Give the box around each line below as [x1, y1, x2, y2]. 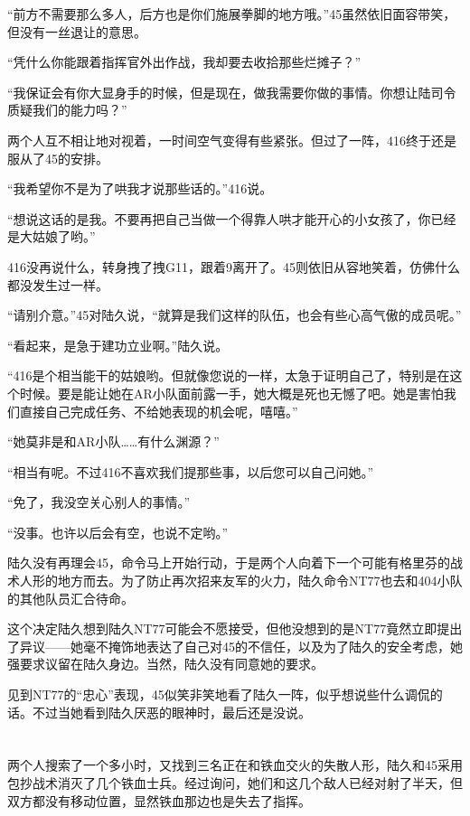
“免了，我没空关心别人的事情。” [7, 492, 191, 511]
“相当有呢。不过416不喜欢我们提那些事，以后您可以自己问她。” [7, 462, 374, 481]
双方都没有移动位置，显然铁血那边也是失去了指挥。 [7, 791, 311, 810]
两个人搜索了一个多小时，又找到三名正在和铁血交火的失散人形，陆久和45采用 [7, 755, 463, 774]
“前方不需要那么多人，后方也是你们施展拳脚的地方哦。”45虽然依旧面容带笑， [7, 5, 456, 23]
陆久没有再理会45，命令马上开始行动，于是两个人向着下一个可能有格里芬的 [7, 553, 450, 572]
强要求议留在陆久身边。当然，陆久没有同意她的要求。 [7, 654, 324, 673]
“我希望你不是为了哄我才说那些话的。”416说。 [7, 179, 273, 198]
